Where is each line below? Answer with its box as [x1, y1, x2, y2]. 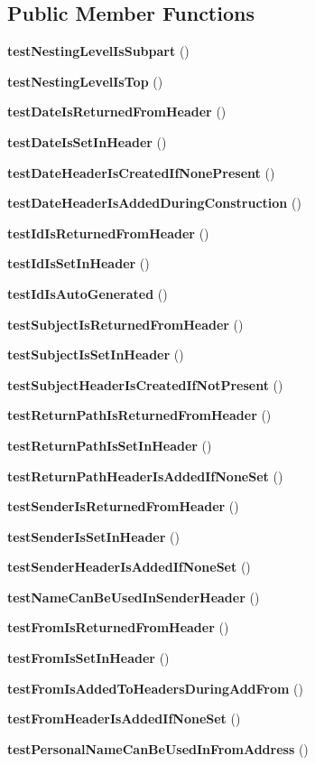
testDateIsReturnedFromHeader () [7, 102, 227, 121]
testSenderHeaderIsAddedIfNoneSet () [7, 557, 251, 576]
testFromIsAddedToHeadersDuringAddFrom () [7, 678, 304, 697]
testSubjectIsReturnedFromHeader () [7, 314, 244, 333]
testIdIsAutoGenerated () [7, 284, 168, 303]
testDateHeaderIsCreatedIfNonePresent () [7, 163, 275, 182]
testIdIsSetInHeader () [7, 254, 150, 273]
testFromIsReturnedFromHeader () [7, 618, 229, 637]
